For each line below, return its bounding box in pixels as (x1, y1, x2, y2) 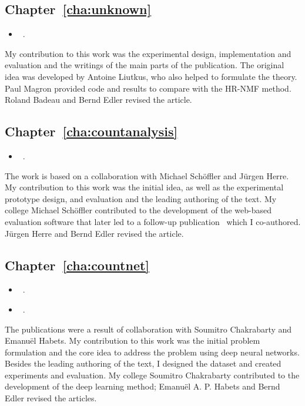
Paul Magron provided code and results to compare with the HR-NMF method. (5, 82, 291, 94)
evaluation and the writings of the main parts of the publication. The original (5, 59, 284, 71)
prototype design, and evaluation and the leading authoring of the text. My (5, 192, 277, 204)
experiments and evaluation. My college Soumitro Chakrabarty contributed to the (5, 368, 300, 381)
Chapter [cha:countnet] (5, 256, 150, 274)
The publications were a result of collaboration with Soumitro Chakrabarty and (5, 323, 292, 335)
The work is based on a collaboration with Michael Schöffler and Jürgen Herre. (5, 169, 289, 182)
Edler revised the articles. (5, 392, 97, 404)
